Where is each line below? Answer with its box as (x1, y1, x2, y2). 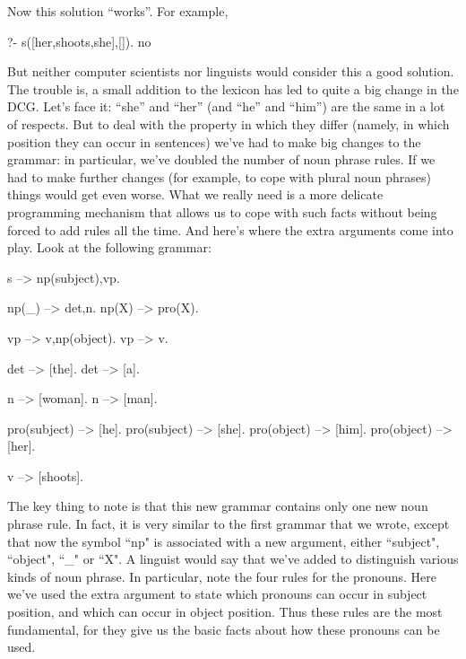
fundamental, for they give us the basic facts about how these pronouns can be (7, 619, 440, 638)
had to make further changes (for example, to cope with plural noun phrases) (7, 167, 431, 186)
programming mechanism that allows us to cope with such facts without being (7, 202, 437, 221)
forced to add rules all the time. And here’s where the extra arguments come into (7, 220, 453, 239)
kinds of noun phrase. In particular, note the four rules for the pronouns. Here (7, 567, 437, 585)
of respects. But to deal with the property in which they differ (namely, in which (7, 114, 450, 133)
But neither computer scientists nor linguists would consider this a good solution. (7, 62, 454, 81)
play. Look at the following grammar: (7, 238, 211, 257)
